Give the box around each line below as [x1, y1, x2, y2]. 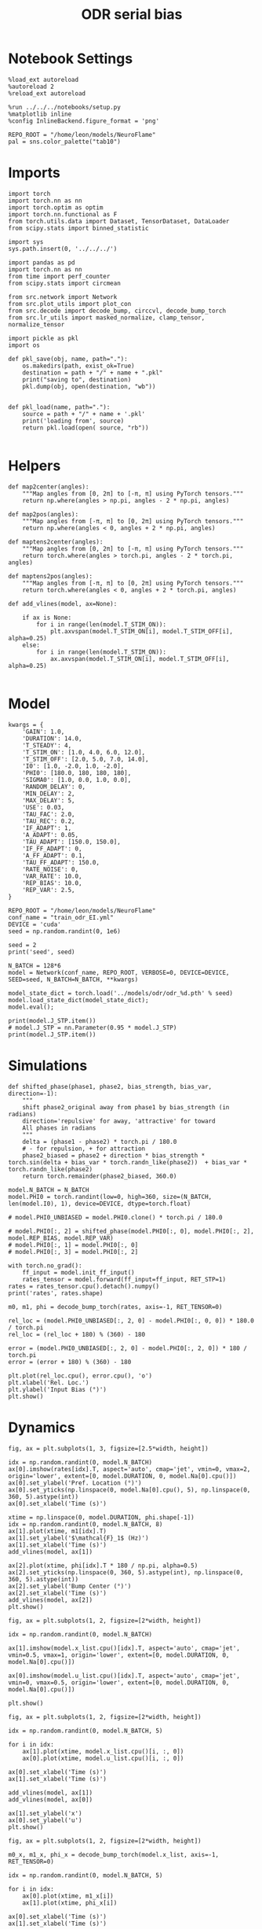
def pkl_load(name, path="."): [8, 403, 111, 411]
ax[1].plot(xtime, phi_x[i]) [22, 1898, 118, 1907]
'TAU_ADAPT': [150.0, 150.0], [22, 838, 122, 846]
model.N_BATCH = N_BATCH [8, 1186, 89, 1193]
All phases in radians [22, 1123, 96, 1132]
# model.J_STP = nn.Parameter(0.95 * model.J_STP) [8, 1024, 177, 1031]
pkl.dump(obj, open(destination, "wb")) [22, 382, 156, 390]
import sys [8, 238, 44, 245]
